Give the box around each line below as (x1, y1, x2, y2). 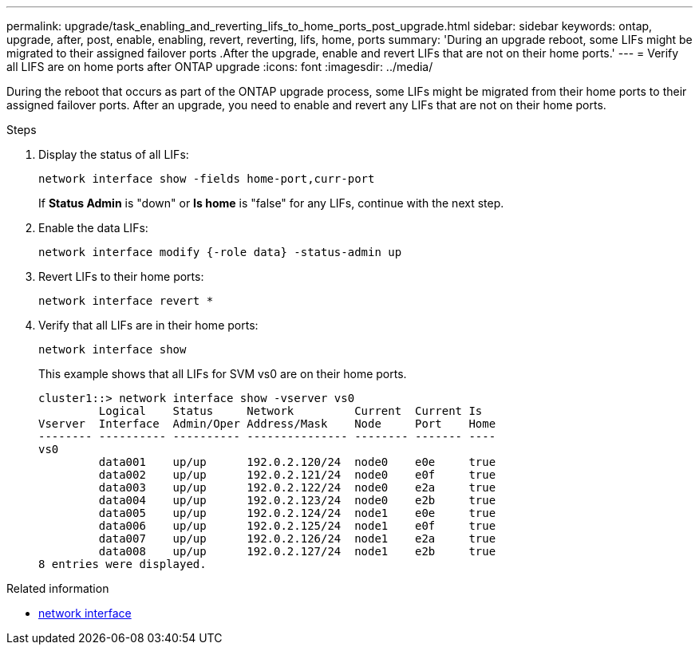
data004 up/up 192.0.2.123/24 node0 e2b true (98, 494, 496, 507)
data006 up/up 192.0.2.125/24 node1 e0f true (98, 519, 496, 532)
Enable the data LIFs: (38, 221, 148, 235)
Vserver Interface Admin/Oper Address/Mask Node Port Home (38, 417, 496, 430)
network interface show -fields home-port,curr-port (38, 172, 375, 185)
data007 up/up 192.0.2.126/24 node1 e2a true (98, 532, 496, 545)
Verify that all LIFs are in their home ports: (38, 318, 259, 332)
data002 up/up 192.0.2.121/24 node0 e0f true (98, 468, 496, 481)
